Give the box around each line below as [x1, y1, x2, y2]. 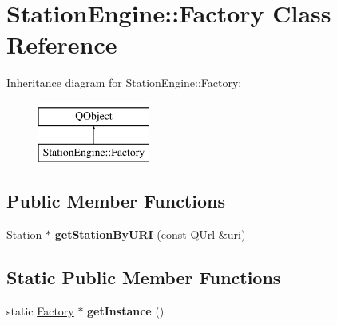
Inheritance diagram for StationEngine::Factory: [6, 74, 242, 91]
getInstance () [87, 303, 165, 319]
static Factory [6, 303, 74, 319]
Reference [6, 28, 117, 61]
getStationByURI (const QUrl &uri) [54, 226, 246, 243]
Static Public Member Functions [6, 265, 281, 290]
